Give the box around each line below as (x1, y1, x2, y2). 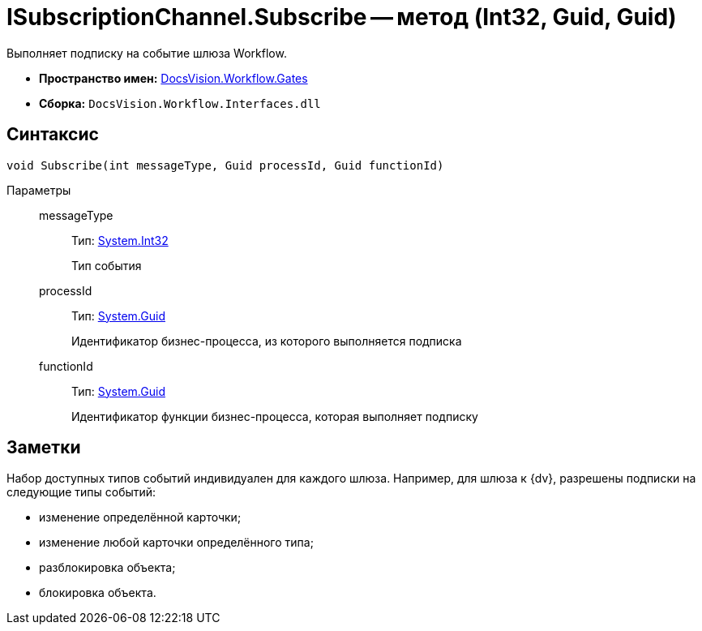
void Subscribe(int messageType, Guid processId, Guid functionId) (6, 158, 444, 172)
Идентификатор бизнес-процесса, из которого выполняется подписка (71, 333, 462, 348)
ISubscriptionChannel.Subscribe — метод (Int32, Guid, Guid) (6, 3, 677, 31)
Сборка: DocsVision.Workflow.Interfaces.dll (39, 96, 321, 110)
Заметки (6, 437, 81, 458)
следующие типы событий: (6, 485, 156, 500)
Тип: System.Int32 (71, 233, 169, 247)
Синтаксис (6, 124, 99, 145)
